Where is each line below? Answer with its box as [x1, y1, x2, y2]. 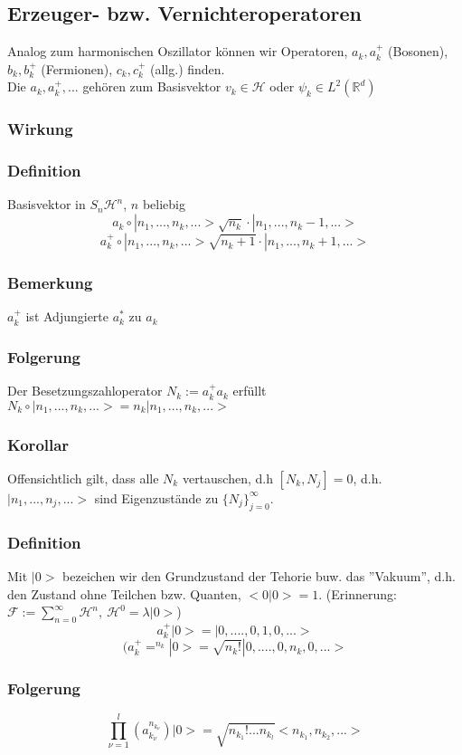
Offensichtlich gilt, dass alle [7, 468, 159, 487]
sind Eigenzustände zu [94, 488, 219, 507]
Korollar [7, 433, 70, 455]
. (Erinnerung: [318, 584, 397, 603]
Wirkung [7, 118, 73, 140]
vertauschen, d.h [182, 468, 273, 487]
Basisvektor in [7, 195, 86, 214]
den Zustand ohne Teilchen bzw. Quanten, [7, 584, 241, 603]
